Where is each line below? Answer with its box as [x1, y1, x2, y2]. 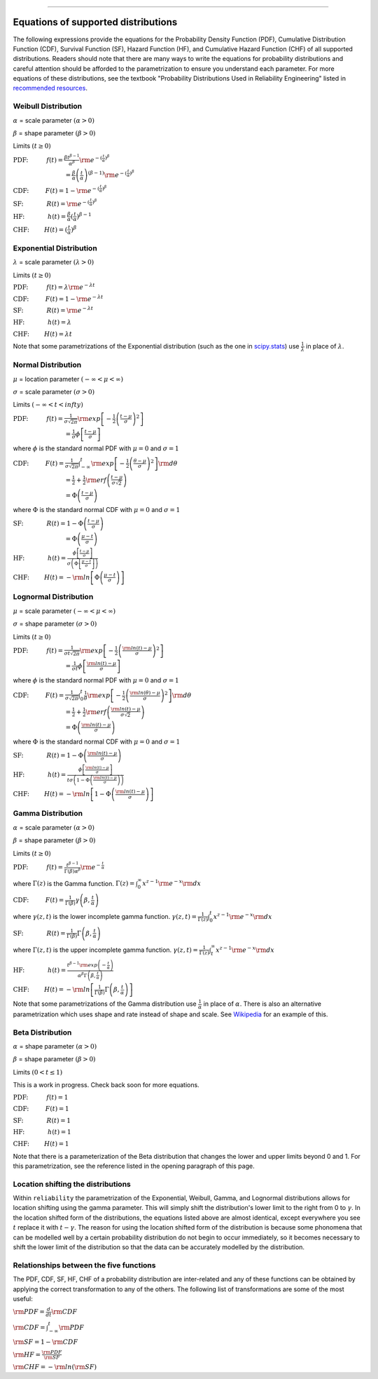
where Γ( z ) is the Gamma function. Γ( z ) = [13, 879, 135, 887]
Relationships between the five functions [13, 1260, 156, 1270]
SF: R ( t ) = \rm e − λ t [13, 305, 94, 315]
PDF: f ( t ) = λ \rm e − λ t [13, 282, 95, 291]
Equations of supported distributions [13, 16, 178, 28]
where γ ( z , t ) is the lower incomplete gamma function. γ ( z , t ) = [13, 912, 197, 920]
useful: [13, 1294, 33, 1303]
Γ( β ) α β [64, 866, 81, 875]
